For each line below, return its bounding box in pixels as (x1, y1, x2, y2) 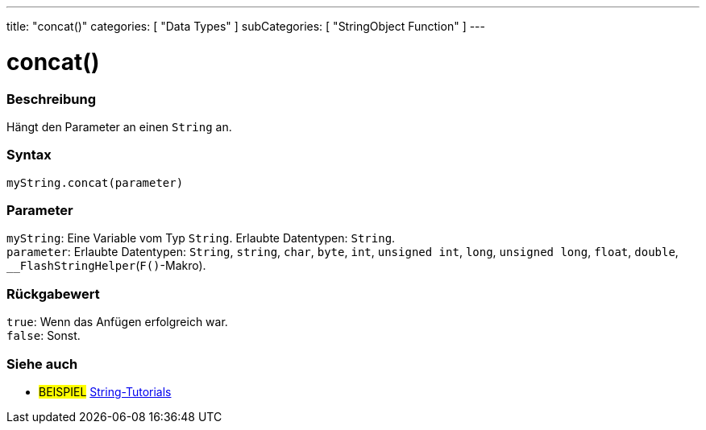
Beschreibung (6, 90, 97, 107)
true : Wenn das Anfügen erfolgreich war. (6, 315, 228, 329)
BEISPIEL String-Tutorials (39, 384, 172, 399)
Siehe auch (6, 355, 78, 372)
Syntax (6, 147, 52, 163)
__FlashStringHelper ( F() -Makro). (6, 258, 206, 273)
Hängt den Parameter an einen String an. (6, 119, 232, 134)
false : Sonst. (6, 329, 81, 343)
